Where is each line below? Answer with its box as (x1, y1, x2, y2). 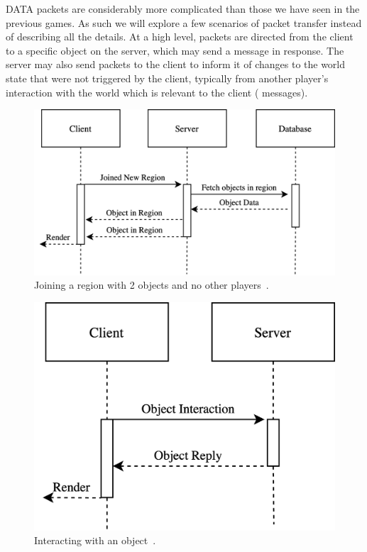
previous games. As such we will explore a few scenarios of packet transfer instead (6, 15, 362, 30)
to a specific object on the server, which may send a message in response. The (6, 43, 344, 57)
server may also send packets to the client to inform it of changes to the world (6, 57, 346, 72)
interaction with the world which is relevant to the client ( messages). (6, 84, 308, 99)
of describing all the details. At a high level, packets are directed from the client (6, 29, 354, 44)
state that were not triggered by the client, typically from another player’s (6, 70, 329, 85)
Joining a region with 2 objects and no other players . (34, 277, 269, 292)
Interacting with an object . (34, 533, 156, 548)
